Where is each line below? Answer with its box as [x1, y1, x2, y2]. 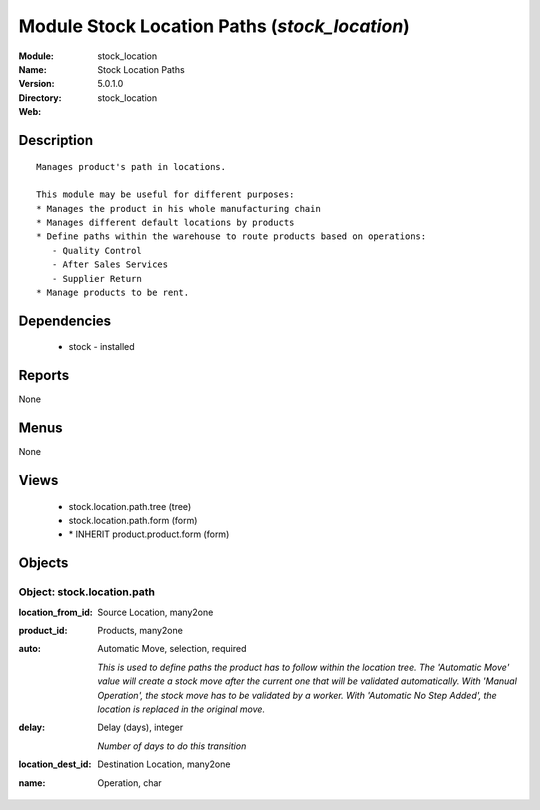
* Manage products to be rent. [36, 287, 190, 299]
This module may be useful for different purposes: [36, 189, 295, 200]
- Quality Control [51, 245, 142, 256]
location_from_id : [18, 606, 94, 618]
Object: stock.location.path [18, 585, 155, 599]
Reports [18, 367, 70, 384]
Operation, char [97, 776, 162, 789]
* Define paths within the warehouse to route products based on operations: [36, 231, 427, 242]
